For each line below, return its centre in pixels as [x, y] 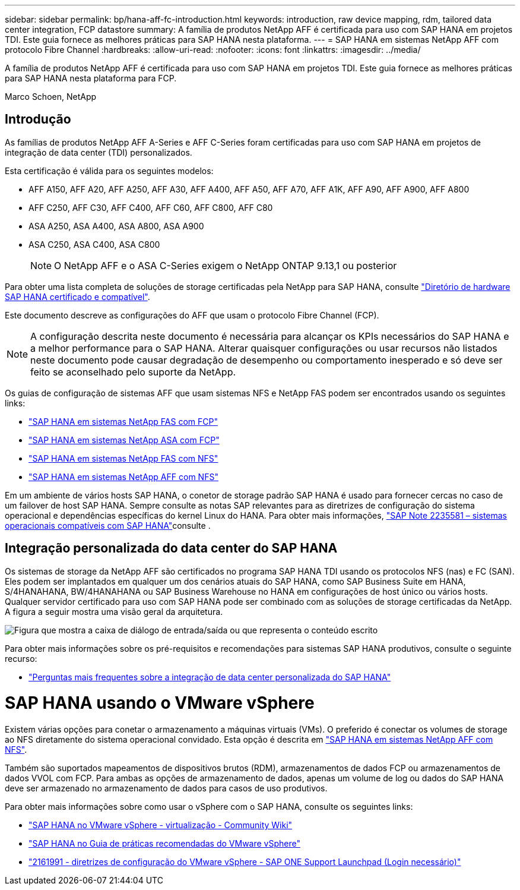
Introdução [38, 119]
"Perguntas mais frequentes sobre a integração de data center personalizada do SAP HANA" [210, 677]
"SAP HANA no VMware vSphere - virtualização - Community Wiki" [161, 825]
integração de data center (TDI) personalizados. [99, 152]
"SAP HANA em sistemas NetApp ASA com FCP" [124, 440]
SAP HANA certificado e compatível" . [77, 296]
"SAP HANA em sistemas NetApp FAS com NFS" [123, 458]
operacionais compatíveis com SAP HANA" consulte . [108, 525]
